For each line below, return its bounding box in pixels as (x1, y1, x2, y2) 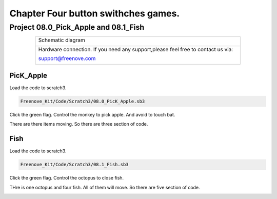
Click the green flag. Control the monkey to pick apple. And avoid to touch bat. (9, 111, 175, 117)
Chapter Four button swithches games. (9, 8, 180, 19)
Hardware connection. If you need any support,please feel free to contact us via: (38, 46, 233, 53)
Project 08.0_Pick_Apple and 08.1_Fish (9, 23, 145, 32)
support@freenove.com (38, 55, 96, 62)
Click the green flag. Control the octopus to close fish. (9, 175, 124, 181)
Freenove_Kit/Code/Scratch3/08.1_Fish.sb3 (20, 162, 129, 168)
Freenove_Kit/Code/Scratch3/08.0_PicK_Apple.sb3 (20, 98, 145, 104)
